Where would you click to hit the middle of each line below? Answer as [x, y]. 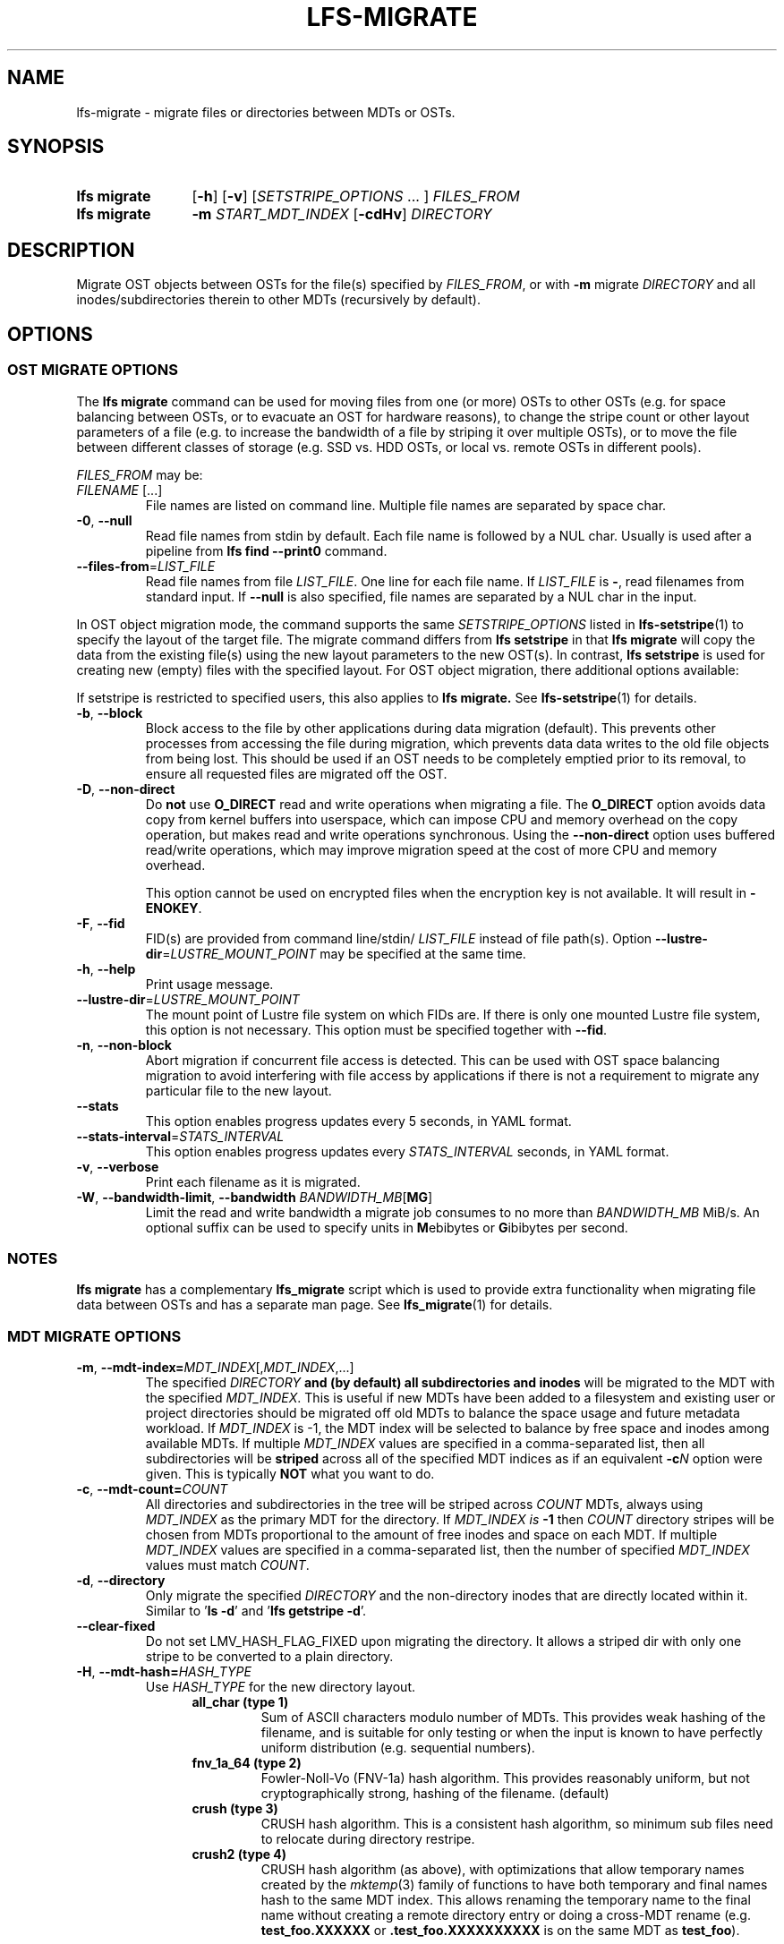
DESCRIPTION [71, 250]
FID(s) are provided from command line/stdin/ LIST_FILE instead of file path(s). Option [399, 938]
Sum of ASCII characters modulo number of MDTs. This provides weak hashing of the [513, 1717]
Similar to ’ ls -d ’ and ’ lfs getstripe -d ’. [256, 1611]
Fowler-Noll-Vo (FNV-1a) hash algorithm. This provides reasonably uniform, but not [505, 1778]
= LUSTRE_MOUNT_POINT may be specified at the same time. [344, 953]
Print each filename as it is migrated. [253, 1181]
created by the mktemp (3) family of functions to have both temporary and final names [514, 1884]
